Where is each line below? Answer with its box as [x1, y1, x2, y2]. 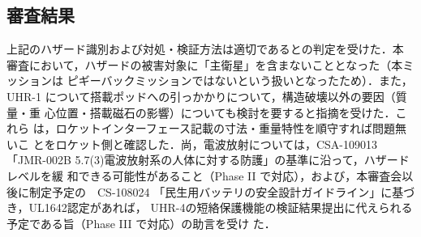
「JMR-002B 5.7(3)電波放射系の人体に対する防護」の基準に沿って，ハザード [6, 151, 410, 168]
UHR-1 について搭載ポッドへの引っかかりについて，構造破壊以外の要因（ [6, 87, 396, 104]
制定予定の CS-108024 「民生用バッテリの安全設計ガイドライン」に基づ [28, 183, 415, 200]
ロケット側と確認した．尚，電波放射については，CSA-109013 [55, 135, 378, 152]
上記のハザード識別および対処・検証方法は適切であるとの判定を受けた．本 [6, 40, 404, 57]
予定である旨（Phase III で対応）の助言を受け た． [6, 214, 276, 231]
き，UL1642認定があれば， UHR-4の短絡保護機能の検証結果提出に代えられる [6, 199, 413, 216]
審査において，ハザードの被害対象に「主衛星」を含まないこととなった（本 [6, 56, 403, 73]
